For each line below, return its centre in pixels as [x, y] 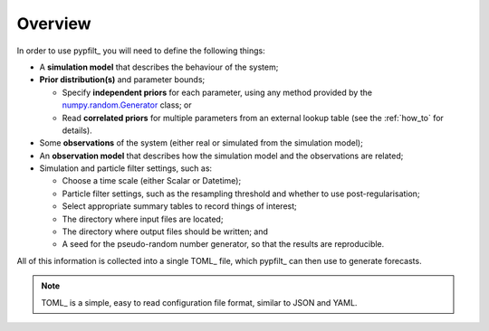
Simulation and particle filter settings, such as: [126, 168]
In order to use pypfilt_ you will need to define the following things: [141, 51]
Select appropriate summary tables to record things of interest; [180, 206]
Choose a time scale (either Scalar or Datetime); [152, 181]
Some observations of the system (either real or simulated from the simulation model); [201, 143]
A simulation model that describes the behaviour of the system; [159, 67]
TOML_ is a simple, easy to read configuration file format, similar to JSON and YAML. [199, 302]
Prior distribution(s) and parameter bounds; [122, 80]
